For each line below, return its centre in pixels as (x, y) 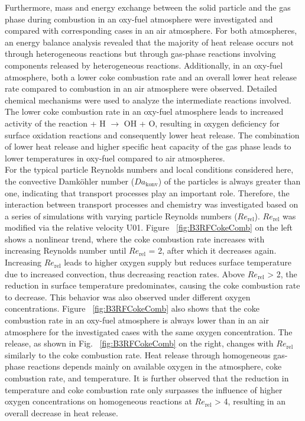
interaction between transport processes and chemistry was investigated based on (152, 204)
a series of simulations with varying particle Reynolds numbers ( (121, 216)
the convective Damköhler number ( (70, 181)
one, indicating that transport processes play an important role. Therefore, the (147, 192)
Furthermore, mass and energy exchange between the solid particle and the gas (148, 7)
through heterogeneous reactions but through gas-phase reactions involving (140, 54)
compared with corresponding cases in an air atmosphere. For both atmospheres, (151, 30)
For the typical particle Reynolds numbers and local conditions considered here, (149, 169)
